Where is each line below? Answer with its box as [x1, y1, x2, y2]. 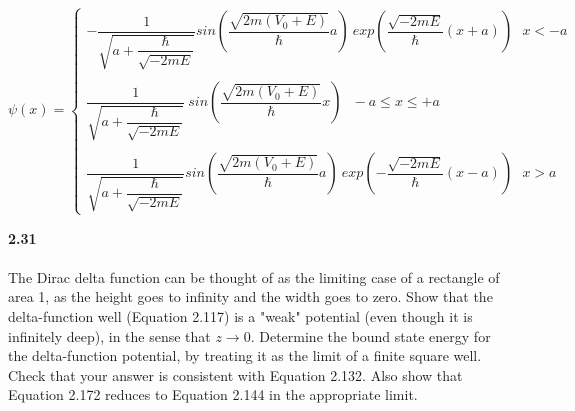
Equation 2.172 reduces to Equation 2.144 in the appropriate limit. [8, 384, 418, 405]
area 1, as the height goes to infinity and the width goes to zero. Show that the [8, 286, 493, 307]
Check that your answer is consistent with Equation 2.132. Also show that [8, 364, 463, 385]
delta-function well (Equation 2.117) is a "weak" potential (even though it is [8, 306, 473, 326]
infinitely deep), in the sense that [8, 325, 211, 346]
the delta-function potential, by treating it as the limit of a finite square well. [8, 345, 482, 366]
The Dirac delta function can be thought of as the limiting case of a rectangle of [8, 266, 500, 287]
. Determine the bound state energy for [250, 325, 491, 346]
